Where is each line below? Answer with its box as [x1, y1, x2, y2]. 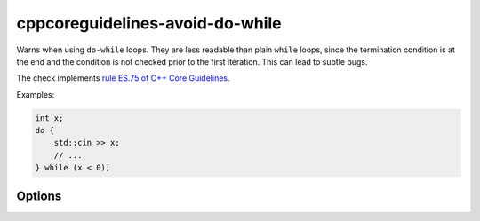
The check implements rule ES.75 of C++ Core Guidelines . [16, 73, 230, 83]
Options [16, 188, 62, 203]
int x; [35, 113, 64, 123]
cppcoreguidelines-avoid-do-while [16, 13, 282, 33]
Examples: [16, 89, 55, 99]
